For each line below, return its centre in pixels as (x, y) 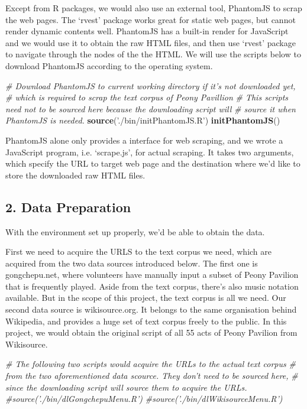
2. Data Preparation (68, 207)
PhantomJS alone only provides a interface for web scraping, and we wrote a (144, 140)
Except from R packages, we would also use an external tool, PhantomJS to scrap (154, 8)
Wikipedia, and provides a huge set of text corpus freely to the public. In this (146, 321)
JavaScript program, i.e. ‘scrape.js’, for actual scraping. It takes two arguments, (150, 152)
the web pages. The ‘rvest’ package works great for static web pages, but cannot (151, 19)
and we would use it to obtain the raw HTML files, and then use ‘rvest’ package (151, 42)
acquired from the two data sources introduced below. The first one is (132, 263)
